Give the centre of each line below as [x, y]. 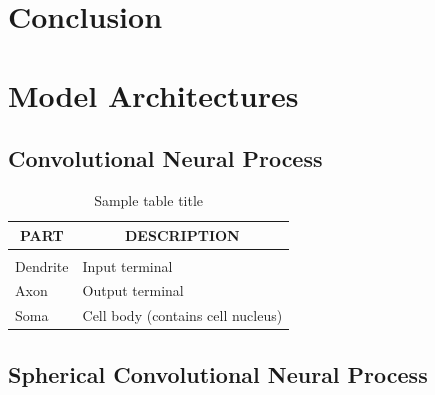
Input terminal [127, 265]
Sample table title [149, 199]
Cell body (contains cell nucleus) [182, 315]
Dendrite [42, 265]
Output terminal [133, 290]
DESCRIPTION [182, 234]
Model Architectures [153, 94]
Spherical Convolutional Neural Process [218, 373]
